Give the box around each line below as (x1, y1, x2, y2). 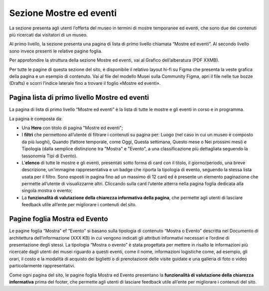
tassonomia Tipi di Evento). (21, 153, 78, 159)
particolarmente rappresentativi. (9, 263, 76, 269)
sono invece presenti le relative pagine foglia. (9, 48, 103, 54)
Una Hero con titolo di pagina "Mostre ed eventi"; (21, 125, 123, 131)
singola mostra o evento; (21, 188, 73, 194)
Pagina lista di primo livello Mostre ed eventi (9, 93, 149, 102)
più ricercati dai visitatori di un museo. (9, 31, 88, 37)
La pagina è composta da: (9, 115, 63, 122)
